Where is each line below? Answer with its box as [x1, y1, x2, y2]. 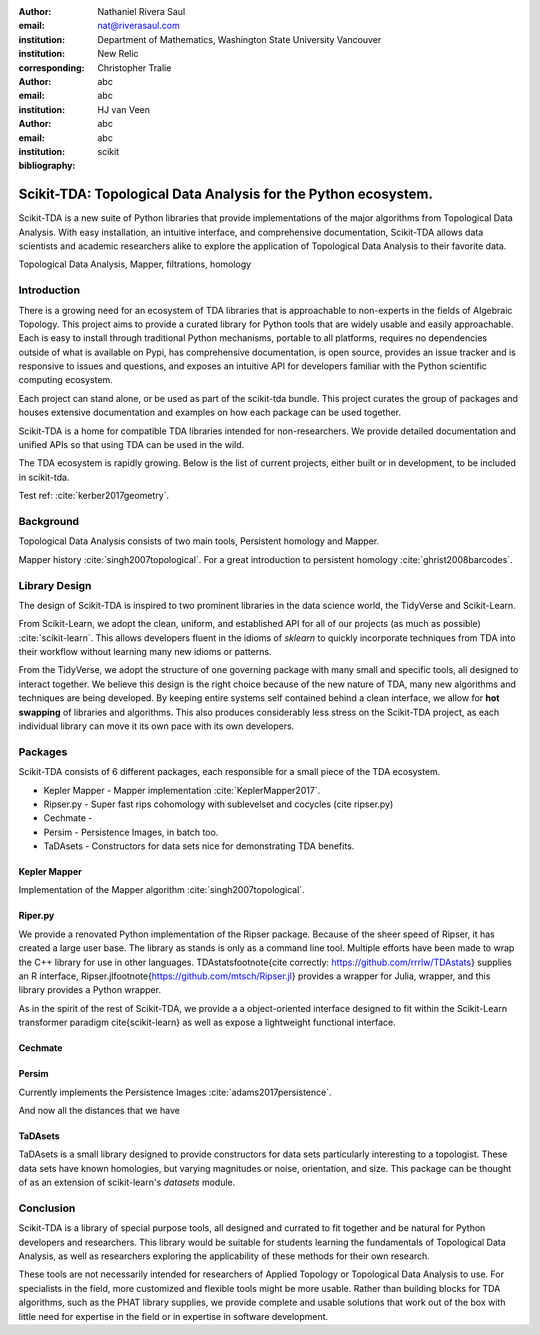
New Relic [97, 48, 139, 60]
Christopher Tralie [97, 61, 172, 74]
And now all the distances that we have [18, 1105, 180, 1116]
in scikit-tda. [18, 471, 70, 483]
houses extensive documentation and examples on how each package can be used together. [18, 406, 402, 419]
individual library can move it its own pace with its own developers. [18, 720, 295, 732]
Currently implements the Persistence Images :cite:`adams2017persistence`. [18, 1086, 332, 1098]
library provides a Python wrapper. [18, 984, 162, 996]
